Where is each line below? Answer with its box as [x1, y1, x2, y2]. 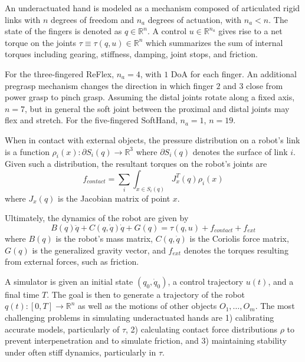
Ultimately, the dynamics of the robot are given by [5, 212, 189, 224]
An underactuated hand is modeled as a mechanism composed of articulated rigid [5, 2, 300, 14]
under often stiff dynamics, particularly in [5, 345, 156, 358]
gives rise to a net [218, 25, 283, 37]
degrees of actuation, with [147, 13, 242, 25]
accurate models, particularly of [5, 322, 120, 335]
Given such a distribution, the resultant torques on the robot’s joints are [5, 157, 267, 170]
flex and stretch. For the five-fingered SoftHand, [5, 114, 178, 126]
